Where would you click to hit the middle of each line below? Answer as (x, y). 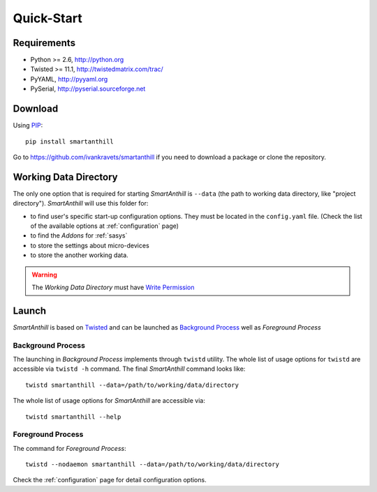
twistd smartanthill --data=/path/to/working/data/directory (132, 385)
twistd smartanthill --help (73, 417)
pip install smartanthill (70, 141)
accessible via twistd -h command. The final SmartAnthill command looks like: (129, 369)
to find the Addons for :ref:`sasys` (79, 236)
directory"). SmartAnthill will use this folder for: (81, 203)
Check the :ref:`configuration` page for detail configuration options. (110, 480)
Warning (44, 275)
